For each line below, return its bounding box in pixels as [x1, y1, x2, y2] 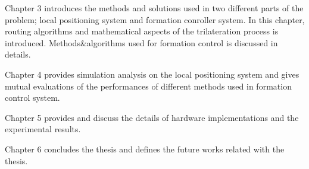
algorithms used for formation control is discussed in [86, 36, 278, 49]
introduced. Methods [5, 36, 80, 49]
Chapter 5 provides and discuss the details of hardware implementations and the [5, 111, 299, 123]
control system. [5, 91, 60, 104]
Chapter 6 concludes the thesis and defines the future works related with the [5, 142, 285, 155]
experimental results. [5, 123, 81, 135]
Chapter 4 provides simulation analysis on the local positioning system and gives [5, 68, 299, 80]
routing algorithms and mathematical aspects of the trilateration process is [5, 25, 279, 37]
